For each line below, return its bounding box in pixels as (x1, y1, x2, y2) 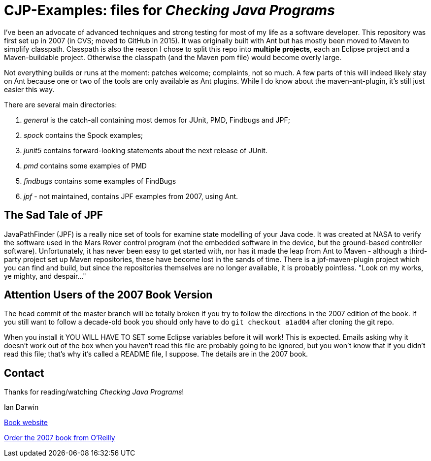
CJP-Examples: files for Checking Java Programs (4, 2, 335, 19)
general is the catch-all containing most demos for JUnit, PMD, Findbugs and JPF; (24, 115, 291, 124)
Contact (4, 366, 44, 379)
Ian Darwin (4, 403, 39, 412)
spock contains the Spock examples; (24, 131, 143, 139)
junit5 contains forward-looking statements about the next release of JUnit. (24, 146, 267, 155)
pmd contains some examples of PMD (24, 161, 147, 170)
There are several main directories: (4, 100, 117, 109)
